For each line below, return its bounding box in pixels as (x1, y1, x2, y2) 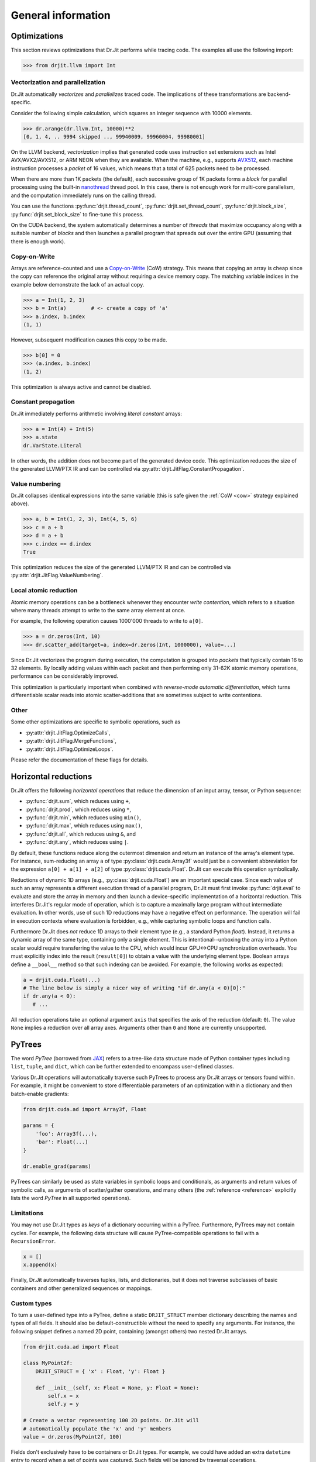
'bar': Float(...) (35, 1139, 88, 1146)
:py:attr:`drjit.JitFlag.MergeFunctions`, (25, 737, 117, 744)
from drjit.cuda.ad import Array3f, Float (23, 1106, 147, 1112)
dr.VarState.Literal (23, 442, 82, 449)
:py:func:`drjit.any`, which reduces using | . (25, 839, 129, 846)
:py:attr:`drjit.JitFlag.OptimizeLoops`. (25, 746, 114, 753)
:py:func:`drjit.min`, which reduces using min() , (25, 814, 142, 821)
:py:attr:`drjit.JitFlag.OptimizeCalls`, (25, 729, 111, 736)
